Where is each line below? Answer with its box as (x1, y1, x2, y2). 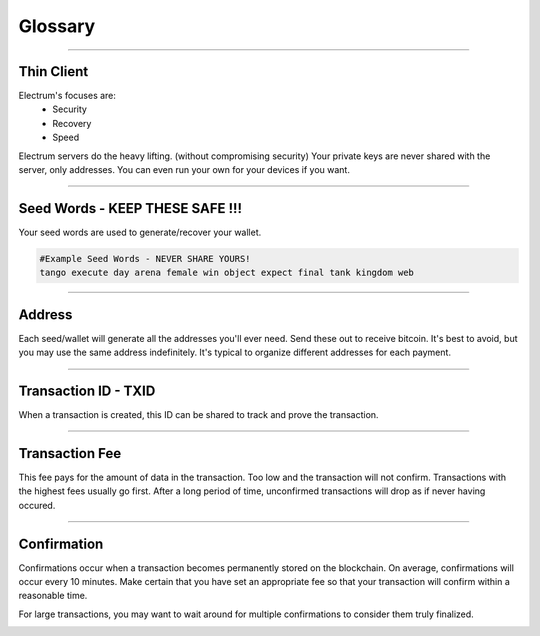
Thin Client (18, 63, 89, 80)
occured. (18, 499, 56, 511)
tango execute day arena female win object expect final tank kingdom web (39, 267, 415, 279)
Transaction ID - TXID (18, 383, 156, 399)
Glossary (18, 15, 96, 37)
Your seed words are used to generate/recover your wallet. (18, 226, 262, 238)
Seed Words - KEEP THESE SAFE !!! (18, 200, 242, 217)
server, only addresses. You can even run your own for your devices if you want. (18, 164, 350, 176)
